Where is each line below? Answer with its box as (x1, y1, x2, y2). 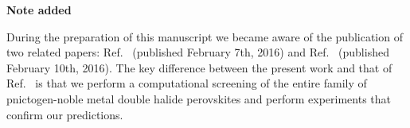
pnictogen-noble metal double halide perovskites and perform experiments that (6, 90, 392, 107)
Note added (6, 2, 72, 17)
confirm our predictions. (6, 106, 123, 122)
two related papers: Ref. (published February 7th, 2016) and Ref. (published (6, 44, 389, 60)
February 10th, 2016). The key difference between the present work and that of (6, 59, 392, 76)
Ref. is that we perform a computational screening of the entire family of (6, 75, 367, 91)
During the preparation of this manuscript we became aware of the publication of (6, 28, 403, 45)
